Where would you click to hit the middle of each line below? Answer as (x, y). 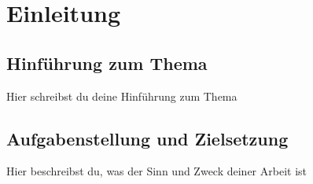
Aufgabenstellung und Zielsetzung (147, 138)
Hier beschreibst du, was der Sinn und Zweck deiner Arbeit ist (157, 171)
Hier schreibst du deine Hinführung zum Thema (122, 96)
